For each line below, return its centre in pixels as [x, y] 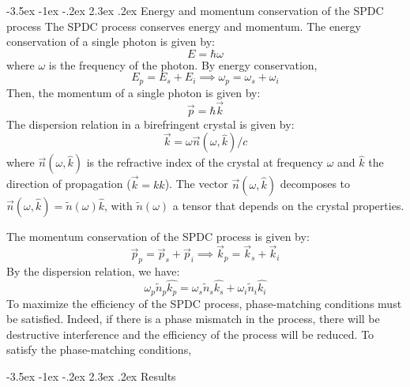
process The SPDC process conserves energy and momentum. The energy [184, 26]
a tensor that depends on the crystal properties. [288, 205]
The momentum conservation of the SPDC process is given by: [158, 236]
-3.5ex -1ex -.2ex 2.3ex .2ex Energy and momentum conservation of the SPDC [195, 10]
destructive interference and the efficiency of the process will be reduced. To [190, 334]
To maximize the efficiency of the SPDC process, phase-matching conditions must [204, 303]
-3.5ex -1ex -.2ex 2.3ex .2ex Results [91, 376]
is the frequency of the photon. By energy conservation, [183, 64]
